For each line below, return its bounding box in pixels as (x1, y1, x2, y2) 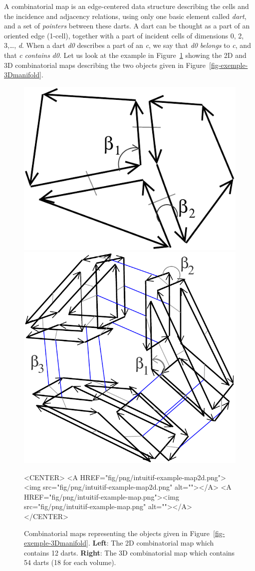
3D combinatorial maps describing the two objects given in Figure (4, 59, 206, 70)
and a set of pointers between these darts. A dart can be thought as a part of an (4, 20, 250, 31)
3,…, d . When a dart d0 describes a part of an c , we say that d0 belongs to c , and (4, 40, 251, 50)
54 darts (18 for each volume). (24, 557, 116, 568)
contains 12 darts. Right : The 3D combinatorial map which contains (24, 547, 235, 558)
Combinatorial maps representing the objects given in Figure (24, 528, 210, 538)
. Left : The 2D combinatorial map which (88, 538, 214, 548)
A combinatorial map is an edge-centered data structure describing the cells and (4, 1, 249, 11)
